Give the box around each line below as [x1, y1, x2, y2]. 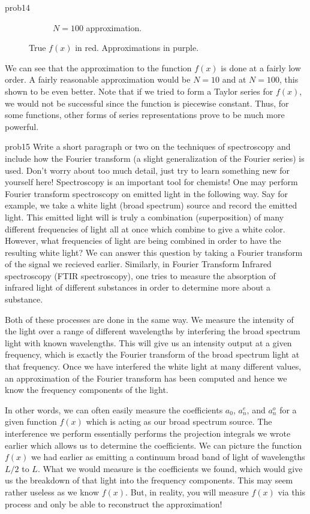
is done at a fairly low [221, 61, 301, 74]
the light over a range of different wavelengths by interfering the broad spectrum [5, 325, 300, 337]
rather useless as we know [5, 485, 100, 498]
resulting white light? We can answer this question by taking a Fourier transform [5, 246, 303, 258]
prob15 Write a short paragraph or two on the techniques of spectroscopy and [5, 140, 291, 153]
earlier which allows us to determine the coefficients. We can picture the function [5, 439, 302, 451]
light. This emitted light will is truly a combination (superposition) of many [5, 210, 284, 223]
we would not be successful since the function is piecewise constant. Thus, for [5, 96, 289, 109]
